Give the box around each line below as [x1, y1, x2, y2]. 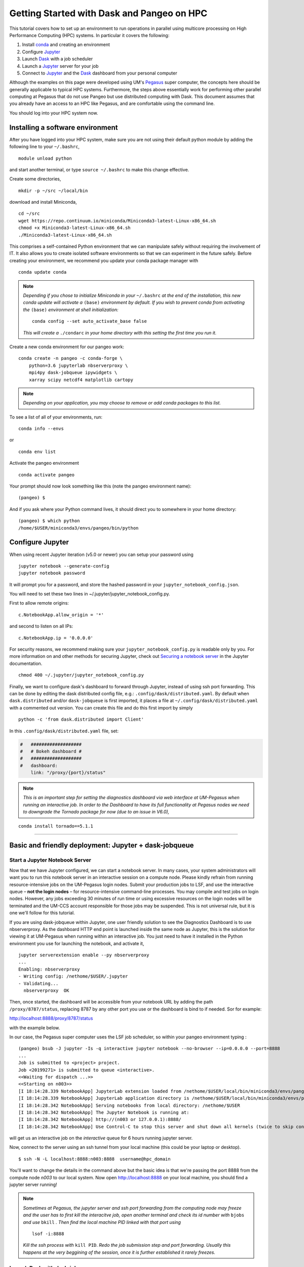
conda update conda [18, 269, 67, 275]
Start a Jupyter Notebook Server [9, 856, 91, 864]
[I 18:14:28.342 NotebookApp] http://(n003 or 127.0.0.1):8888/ [18, 1116, 182, 1123]
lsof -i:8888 [32, 1231, 64, 1237]
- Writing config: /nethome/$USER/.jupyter [18, 974, 128, 979]
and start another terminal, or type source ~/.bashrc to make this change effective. [9, 166, 189, 172]
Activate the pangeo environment [9, 460, 80, 466]
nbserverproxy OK [23, 988, 69, 993]
